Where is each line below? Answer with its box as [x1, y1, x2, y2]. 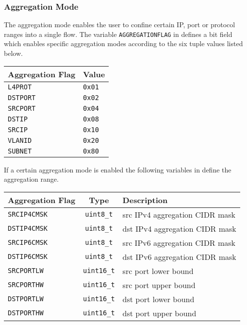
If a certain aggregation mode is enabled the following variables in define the [4, 164, 231, 174]
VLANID [8, 136, 32, 144]
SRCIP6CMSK [8, 239, 48, 247]
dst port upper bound [122, 307, 197, 319]
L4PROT [8, 83, 32, 91]
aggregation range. [4, 174, 59, 184]
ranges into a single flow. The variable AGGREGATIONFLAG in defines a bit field [4, 29, 232, 39]
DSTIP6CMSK [8, 253, 48, 261]
